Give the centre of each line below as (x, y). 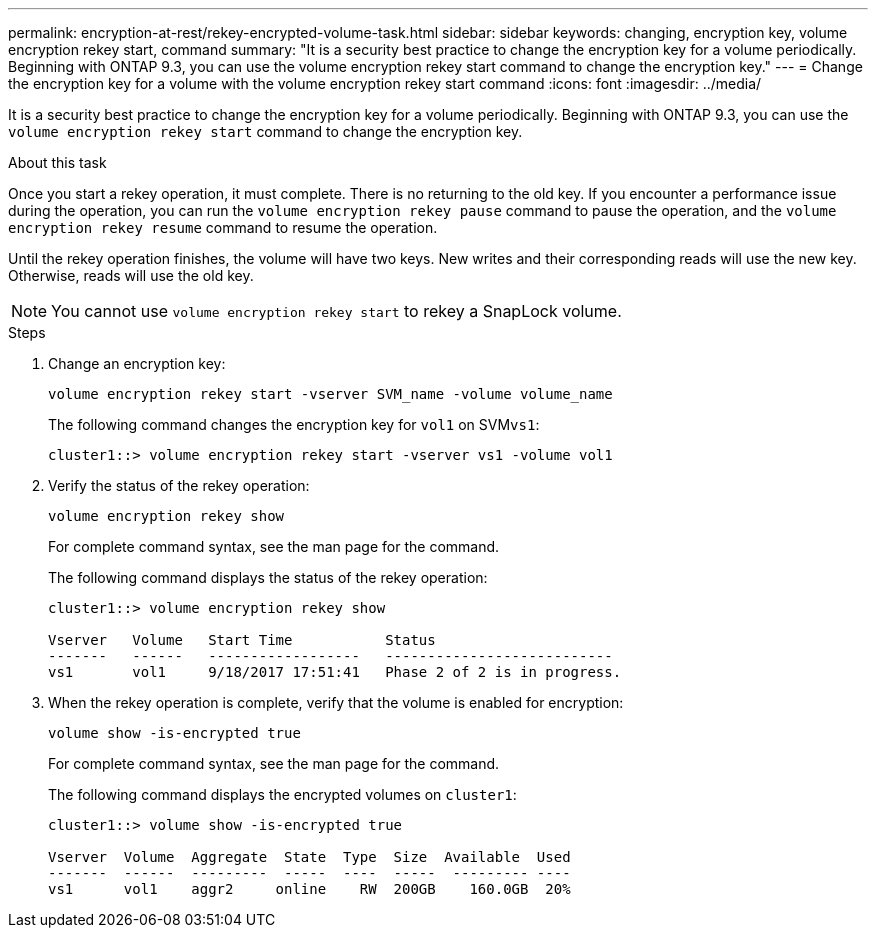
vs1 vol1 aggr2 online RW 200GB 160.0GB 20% (309, 889)
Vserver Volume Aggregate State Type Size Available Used (309, 857)
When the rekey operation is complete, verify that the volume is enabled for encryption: (336, 702)
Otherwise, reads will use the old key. (131, 275)
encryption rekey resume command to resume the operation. (223, 227)
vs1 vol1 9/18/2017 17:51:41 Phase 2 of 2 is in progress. (335, 672)
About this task (57, 162)
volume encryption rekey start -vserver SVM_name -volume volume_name (330, 394)
